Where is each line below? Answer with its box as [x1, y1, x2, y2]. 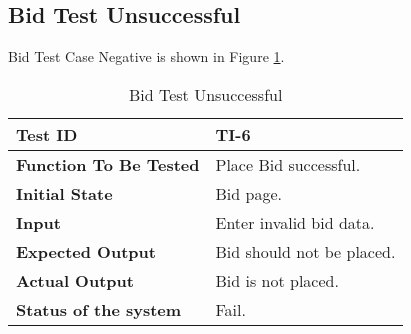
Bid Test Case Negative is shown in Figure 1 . [8, 46, 285, 67]
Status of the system [16, 297, 182, 321]
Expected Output [16, 239, 156, 263]
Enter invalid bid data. [215, 210, 375, 234]
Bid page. [215, 181, 282, 205]
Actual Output [16, 268, 134, 292]
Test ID [16, 122, 78, 146]
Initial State [16, 181, 113, 205]
